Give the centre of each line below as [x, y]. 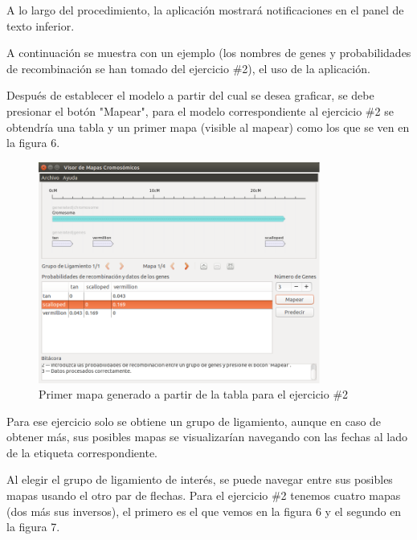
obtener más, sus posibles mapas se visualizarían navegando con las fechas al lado [207, 437]
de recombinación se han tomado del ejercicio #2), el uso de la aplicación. [188, 68]
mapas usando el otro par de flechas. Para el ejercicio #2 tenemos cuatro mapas [204, 495]
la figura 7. [33, 527]
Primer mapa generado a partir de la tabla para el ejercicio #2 [194, 394]
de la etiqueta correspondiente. [82, 452]
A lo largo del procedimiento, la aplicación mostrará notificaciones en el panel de [205, 10]
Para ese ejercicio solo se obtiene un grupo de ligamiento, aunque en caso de [194, 421]
